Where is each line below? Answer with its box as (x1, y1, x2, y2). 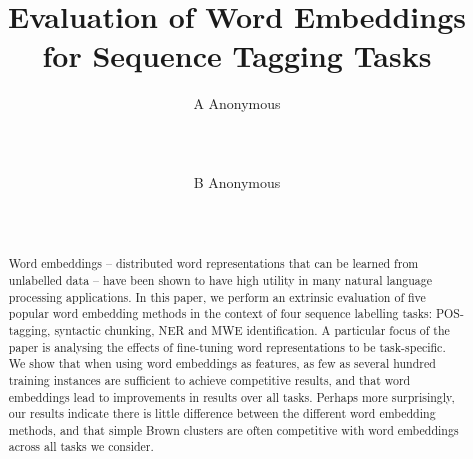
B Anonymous (193, 171, 281, 192)
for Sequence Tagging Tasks (42, 35, 432, 76)
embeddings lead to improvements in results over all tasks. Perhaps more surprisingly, (8, 388, 455, 405)
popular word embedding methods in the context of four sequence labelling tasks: (8, 305, 432, 322)
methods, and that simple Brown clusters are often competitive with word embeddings (8, 421, 459, 438)
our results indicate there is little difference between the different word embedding (8, 405, 436, 422)
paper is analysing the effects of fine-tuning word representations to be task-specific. (8, 338, 446, 355)
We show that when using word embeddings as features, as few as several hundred (8, 355, 436, 372)
